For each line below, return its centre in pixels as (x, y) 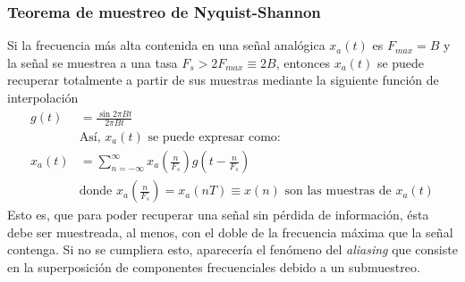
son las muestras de (338, 191)
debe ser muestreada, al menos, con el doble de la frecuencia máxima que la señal (230, 232)
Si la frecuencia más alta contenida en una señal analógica (166, 45)
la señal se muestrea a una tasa (93, 62)
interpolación (43, 97)
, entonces (303, 62)
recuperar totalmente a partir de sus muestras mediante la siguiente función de (223, 80)
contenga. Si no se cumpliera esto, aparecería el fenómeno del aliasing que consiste (232, 249)
